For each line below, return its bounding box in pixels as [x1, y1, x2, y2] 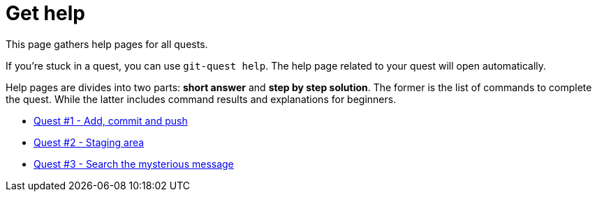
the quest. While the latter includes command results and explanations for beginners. [6, 93, 397, 105]
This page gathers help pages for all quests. [6, 38, 208, 50]
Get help [6, 1, 85, 25]
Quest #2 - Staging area [34, 136, 145, 148]
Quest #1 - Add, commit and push [34, 114, 188, 127]
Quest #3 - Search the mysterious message [34, 157, 234, 170]
